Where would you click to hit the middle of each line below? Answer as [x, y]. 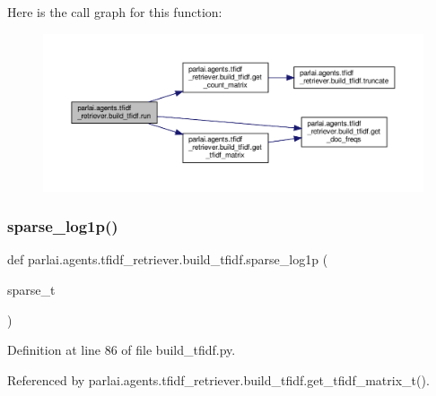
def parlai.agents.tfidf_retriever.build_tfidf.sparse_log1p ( [168, 259]
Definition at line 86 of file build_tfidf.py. [122, 350]
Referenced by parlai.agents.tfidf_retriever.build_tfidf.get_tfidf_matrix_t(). [218, 379]
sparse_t [31, 289]
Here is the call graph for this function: [115, 12]
